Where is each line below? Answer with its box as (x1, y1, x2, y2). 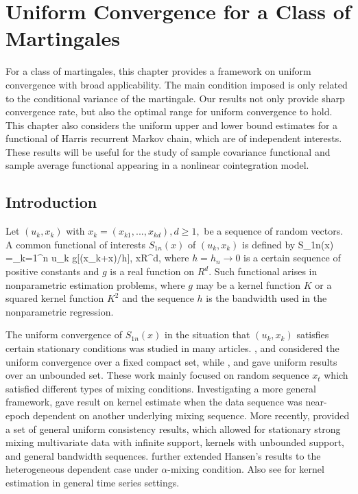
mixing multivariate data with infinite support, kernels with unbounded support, (5, 435, 344, 449)
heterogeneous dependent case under (5, 462, 158, 476)
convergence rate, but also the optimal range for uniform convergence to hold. (5, 104, 333, 119)
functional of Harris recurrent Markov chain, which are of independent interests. (5, 131, 342, 145)
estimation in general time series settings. (5, 475, 180, 489)
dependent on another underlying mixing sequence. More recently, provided (33, 408, 350, 422)
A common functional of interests (5, 237, 145, 251)
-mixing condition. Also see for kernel (167, 462, 324, 476)
